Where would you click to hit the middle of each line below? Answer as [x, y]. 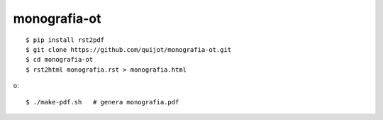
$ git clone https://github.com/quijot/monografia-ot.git [129, 49]
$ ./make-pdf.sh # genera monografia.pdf [102, 102]
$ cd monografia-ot [60, 60]
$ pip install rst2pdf [65, 40]
